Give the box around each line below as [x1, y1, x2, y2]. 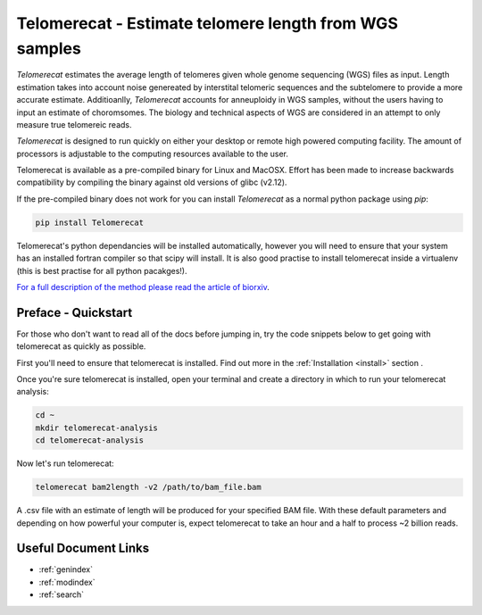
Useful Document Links [16, 541, 150, 556]
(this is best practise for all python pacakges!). [16, 265, 187, 276]
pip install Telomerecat [35, 217, 145, 228]
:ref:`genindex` [38, 564, 94, 575]
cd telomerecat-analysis [35, 436, 145, 445]
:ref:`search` [38, 589, 85, 600]
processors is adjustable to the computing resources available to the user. [16, 148, 289, 159]
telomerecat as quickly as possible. [16, 341, 146, 352]
